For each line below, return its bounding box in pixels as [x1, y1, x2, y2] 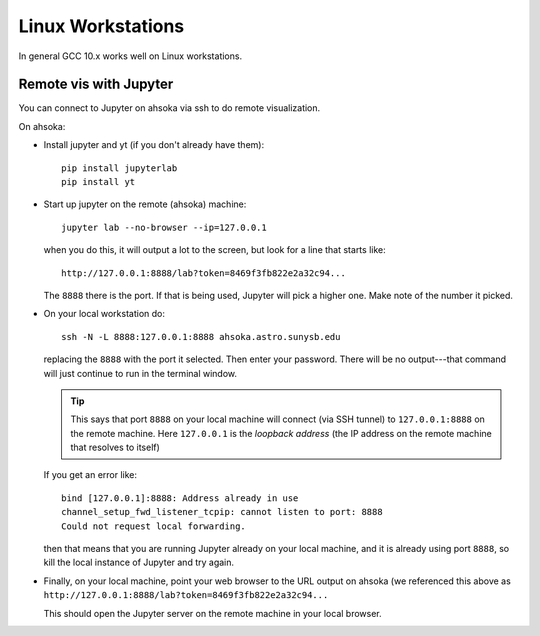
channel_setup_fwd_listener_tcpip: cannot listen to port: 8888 [61, 506, 384, 518]
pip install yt [61, 176, 136, 188]
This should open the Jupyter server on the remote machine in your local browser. [43, 607, 382, 619]
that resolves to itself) [70, 441, 160, 454]
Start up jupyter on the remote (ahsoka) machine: [43, 198, 247, 210]
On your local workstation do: [43, 308, 165, 320]
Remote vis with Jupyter [18, 76, 174, 93]
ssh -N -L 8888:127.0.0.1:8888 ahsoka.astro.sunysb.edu [61, 331, 341, 342]
